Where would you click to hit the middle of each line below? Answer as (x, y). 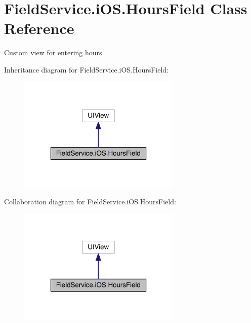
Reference (39, 28)
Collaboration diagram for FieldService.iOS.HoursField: (90, 201)
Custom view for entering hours (53, 52)
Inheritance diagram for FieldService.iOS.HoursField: (87, 69)
